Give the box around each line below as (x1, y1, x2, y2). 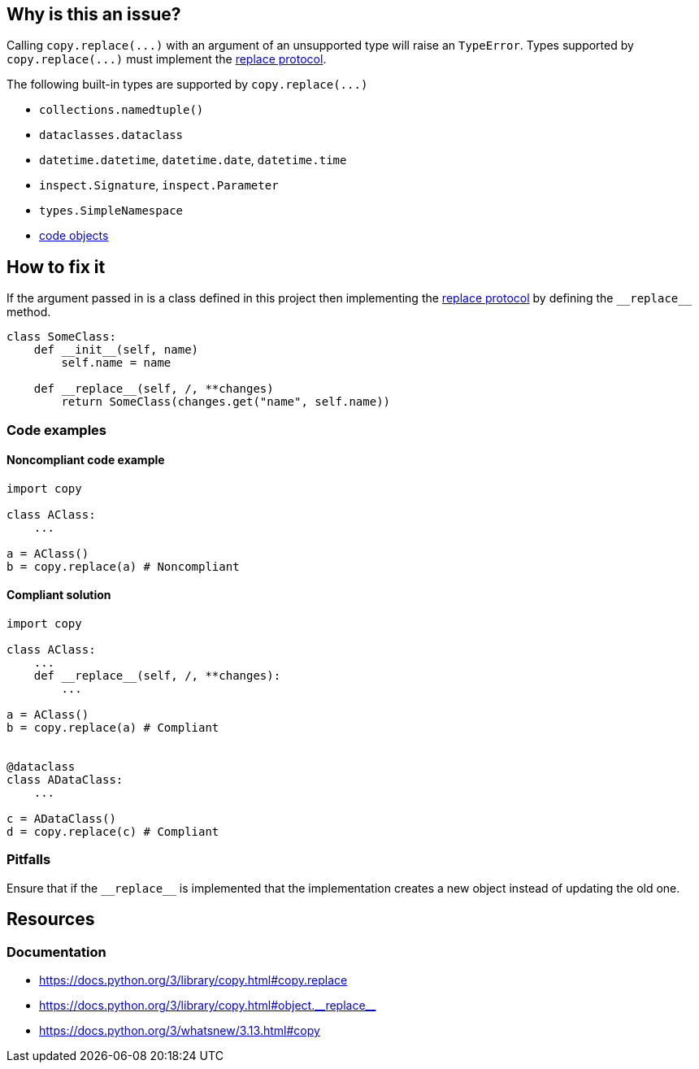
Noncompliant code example (7, 453, 165, 467)
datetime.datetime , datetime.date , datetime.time (39, 153, 347, 167)
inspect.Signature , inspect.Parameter (39, 178, 279, 193)
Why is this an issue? (7, 4, 181, 24)
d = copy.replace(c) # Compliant (7, 825, 219, 839)
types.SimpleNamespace (39, 204, 184, 218)
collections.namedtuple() (39, 103, 204, 117)
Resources (7, 909, 95, 930)
